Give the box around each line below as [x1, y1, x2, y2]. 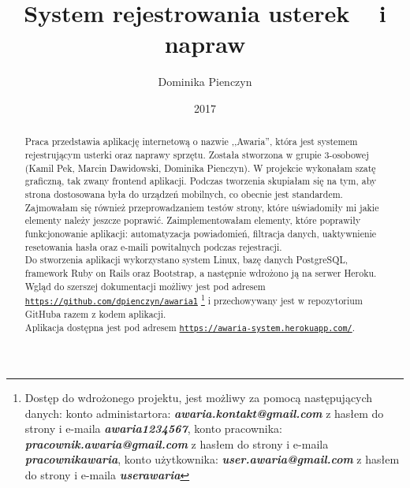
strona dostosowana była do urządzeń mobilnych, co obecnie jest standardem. [24, 187, 343, 200]
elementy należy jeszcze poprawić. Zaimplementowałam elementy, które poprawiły [24, 214, 361, 227]
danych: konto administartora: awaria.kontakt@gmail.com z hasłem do [24, 404, 384, 421]
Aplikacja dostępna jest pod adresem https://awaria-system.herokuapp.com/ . [24, 320, 355, 333]
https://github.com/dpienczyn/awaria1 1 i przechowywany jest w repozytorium [24, 292, 363, 307]
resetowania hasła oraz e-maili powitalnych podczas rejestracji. [24, 240, 282, 253]
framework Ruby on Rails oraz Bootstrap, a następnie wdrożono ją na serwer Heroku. [24, 266, 377, 279]
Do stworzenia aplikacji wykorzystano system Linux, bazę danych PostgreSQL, [24, 253, 348, 266]
